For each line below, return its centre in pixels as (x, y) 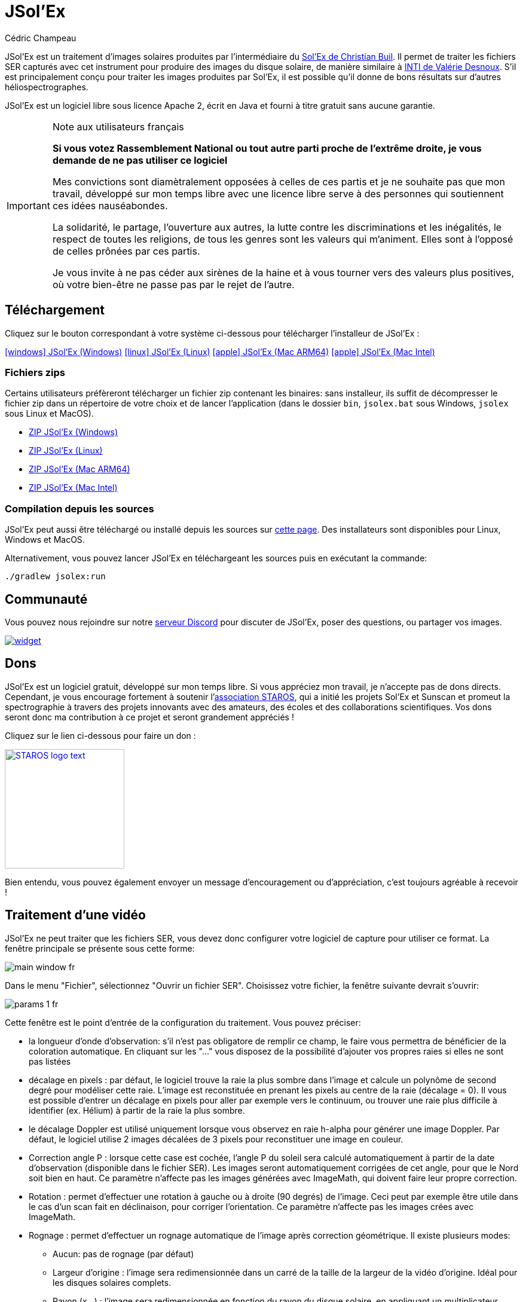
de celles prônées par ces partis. (126, 251)
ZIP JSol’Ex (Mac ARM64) (79, 469)
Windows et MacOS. (45, 540)
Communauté (46, 599)
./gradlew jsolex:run (55, 577)
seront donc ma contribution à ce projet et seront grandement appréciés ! (149, 717)
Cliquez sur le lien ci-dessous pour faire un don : (100, 735)
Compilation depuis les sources (79, 508)
